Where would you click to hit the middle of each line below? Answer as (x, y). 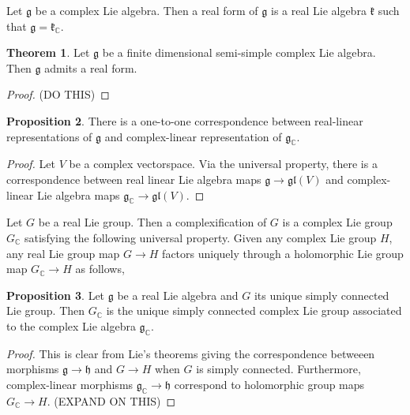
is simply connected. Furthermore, (278, 369)
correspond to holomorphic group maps (269, 384)
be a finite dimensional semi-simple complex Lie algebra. (239, 52)
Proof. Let (31, 164)
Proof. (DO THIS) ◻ (58, 94)
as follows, (100, 269)
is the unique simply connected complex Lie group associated (254, 310)
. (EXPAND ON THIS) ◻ (111, 400)
